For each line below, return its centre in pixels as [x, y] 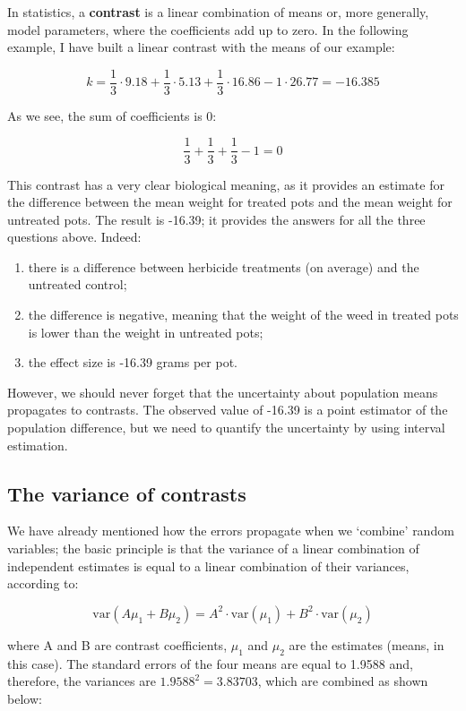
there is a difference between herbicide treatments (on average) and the [224, 266]
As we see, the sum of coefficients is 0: [112, 115]
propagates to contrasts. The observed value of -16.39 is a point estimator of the [228, 410]
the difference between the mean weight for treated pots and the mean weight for [230, 202]
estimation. [38, 445]
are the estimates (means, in [367, 644]
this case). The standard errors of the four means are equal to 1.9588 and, [210, 663]
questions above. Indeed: [74, 237]
